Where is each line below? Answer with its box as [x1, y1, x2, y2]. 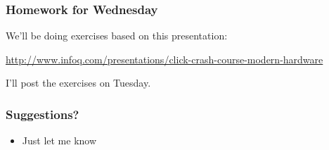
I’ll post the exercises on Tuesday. [6, 75, 151, 90]
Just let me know [22, 133, 97, 148]
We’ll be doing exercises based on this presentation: [6, 28, 228, 43]
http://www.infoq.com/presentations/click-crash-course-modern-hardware [6, 51, 323, 66]
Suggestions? [6, 105, 79, 123]
